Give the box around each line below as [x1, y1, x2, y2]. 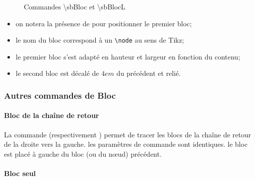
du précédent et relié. [116, 68, 181, 78]
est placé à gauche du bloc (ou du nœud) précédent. [4, 148, 162, 159]
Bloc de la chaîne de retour [4, 110, 99, 120]
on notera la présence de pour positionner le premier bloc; [15, 18, 192, 28]
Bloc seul [4, 168, 36, 179]
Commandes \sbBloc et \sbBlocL [24, 1, 126, 11]
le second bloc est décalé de [15, 68, 99, 78]
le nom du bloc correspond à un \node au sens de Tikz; [15, 35, 184, 45]
